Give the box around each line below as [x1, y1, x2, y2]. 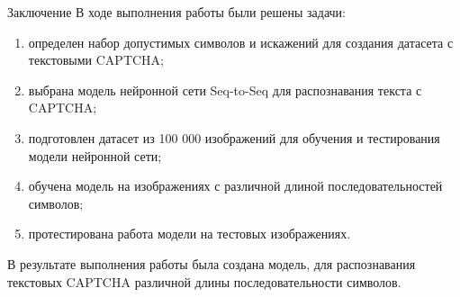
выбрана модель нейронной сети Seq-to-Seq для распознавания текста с [28, 80, 422, 99]
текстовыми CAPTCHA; [28, 50, 165, 69]
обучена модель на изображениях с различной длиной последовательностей [28, 176, 443, 195]
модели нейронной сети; [28, 146, 162, 165]
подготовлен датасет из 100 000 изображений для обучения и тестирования [28, 128, 440, 147]
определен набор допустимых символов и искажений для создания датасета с [28, 32, 454, 51]
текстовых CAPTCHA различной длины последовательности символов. [7, 272, 401, 291]
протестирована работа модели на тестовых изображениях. [28, 224, 351, 243]
